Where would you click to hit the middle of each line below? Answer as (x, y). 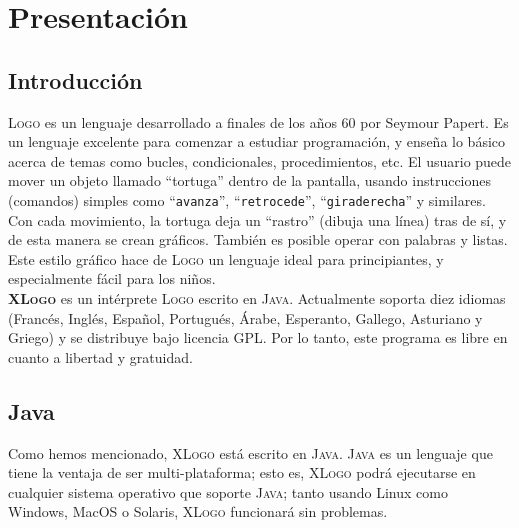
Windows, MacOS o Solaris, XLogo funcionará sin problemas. (198, 511)
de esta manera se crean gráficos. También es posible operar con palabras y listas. (258, 239)
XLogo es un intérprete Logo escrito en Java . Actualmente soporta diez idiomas (257, 297)
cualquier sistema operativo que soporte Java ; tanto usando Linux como (228, 491)
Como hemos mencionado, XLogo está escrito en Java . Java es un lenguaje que (250, 452)
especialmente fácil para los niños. (112, 278)
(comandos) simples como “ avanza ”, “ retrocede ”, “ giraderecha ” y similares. (247, 199)
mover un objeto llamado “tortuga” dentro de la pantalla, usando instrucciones (250, 180)
